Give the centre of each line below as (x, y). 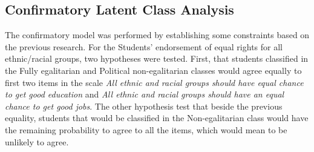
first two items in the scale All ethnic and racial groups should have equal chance (154, 82)
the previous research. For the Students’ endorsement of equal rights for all (144, 46)
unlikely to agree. (37, 141)
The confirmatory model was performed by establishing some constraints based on (157, 35)
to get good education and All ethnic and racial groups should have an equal (145, 94)
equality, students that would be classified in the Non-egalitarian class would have (157, 118)
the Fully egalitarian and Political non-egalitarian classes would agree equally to (153, 70)
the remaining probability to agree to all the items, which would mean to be (146, 129)
